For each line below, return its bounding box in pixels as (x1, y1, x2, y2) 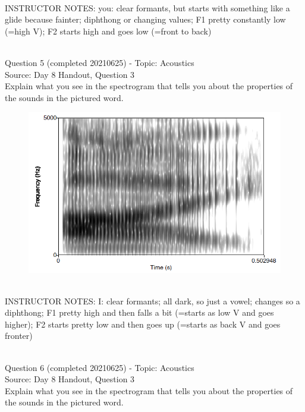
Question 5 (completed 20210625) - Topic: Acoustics (5, 56, 194, 68)
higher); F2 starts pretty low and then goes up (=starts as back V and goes (5, 317, 281, 330)
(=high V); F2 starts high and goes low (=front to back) (5, 24, 212, 37)
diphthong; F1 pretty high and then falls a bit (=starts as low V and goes (5, 306, 274, 319)
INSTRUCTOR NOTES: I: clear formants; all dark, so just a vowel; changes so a (5, 294, 300, 307)
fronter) (5, 329, 33, 342)
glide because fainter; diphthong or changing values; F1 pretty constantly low (5, 13, 286, 26)
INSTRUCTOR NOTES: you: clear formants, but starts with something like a (5, 1, 290, 14)
